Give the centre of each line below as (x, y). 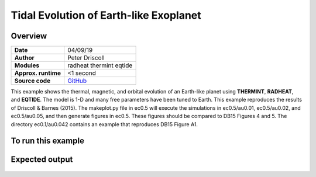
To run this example (48, 141)
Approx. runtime (38, 73)
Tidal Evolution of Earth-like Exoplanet (106, 15)
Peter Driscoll (86, 58)
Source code (32, 81)
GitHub (77, 81)
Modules (27, 65)
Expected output (42, 160)
